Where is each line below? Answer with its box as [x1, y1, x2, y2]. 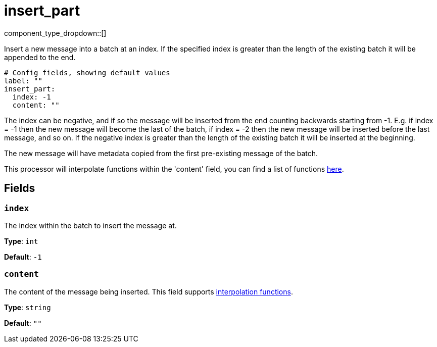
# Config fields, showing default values [4, 68, 170, 77]
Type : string [4, 303, 51, 312]
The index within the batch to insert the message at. [4, 221, 177, 230]
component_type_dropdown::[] [4, 28, 107, 37]
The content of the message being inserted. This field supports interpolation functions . [4, 287, 293, 296]
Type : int [4, 236, 38, 245]
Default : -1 [4, 252, 42, 261]
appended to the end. [4, 53, 76, 62]
